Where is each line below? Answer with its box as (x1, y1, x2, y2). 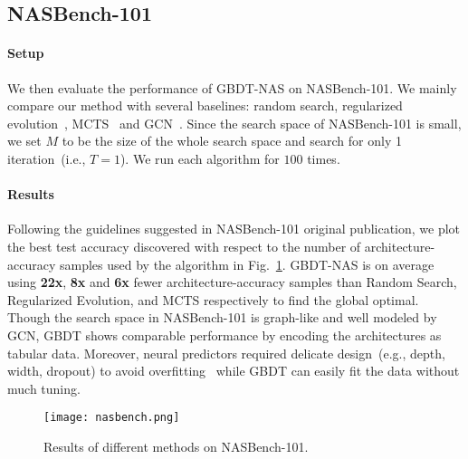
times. (307, 148, 340, 167)
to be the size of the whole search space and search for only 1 (62, 131, 402, 150)
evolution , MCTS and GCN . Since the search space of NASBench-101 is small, (7, 113, 462, 132)
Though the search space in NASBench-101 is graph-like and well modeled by (7, 308, 437, 327)
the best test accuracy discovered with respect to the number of (7, 236, 361, 255)
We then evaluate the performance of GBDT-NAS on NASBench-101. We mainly (7, 78, 457, 97)
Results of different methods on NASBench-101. (43, 436, 309, 455)
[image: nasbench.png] (43, 411, 180, 425)
